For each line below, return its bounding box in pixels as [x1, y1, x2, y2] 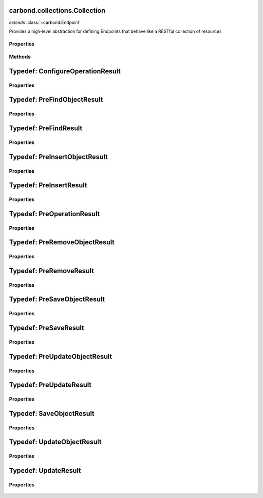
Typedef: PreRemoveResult [9, 266, 94, 275]
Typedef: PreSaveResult [9, 324, 85, 332]
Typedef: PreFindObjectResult [9, 96, 103, 104]
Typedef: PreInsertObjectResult [9, 153, 108, 161]
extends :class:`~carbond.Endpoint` [9, 20, 81, 25]
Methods [9, 54, 31, 60]
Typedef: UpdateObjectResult [9, 438, 102, 446]
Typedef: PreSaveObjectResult [9, 295, 105, 303]
